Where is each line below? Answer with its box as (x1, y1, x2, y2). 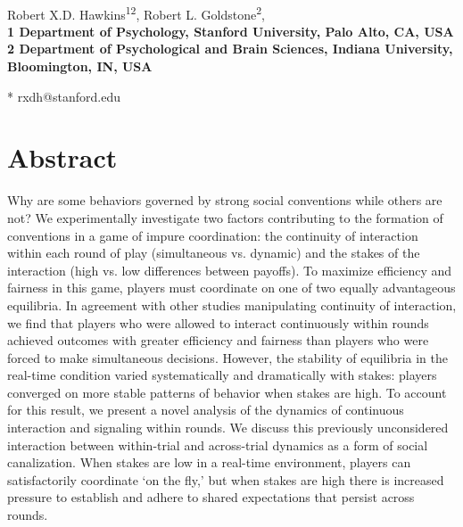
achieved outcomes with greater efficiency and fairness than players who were (7, 331, 429, 350)
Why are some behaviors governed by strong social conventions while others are (7, 191, 442, 210)
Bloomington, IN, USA (7, 57, 153, 76)
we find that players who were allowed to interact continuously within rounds (7, 313, 429, 332)
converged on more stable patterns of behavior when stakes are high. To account (7, 383, 447, 401)
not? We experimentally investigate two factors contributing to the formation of (7, 208, 443, 226)
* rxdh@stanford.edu (7, 86, 120, 105)
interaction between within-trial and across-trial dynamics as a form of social (7, 435, 428, 454)
